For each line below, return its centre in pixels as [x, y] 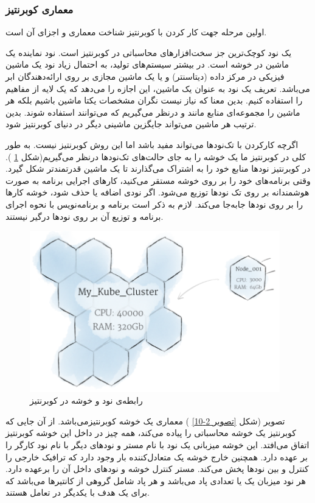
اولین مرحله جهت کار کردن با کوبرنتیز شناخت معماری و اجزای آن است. [136, 32]
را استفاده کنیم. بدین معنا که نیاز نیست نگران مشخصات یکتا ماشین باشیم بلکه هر [154, 100]
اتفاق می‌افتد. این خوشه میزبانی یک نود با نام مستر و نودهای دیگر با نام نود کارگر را [157, 445]
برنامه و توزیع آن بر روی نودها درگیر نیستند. [85, 216]
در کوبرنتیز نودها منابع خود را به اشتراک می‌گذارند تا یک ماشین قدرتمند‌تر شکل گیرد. [158, 168]
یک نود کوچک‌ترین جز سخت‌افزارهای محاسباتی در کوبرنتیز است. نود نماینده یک [149, 52]
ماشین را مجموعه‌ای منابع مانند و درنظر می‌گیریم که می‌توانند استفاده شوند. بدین [153, 112]
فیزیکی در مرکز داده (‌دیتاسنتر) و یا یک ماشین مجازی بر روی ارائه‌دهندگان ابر [145, 76]
